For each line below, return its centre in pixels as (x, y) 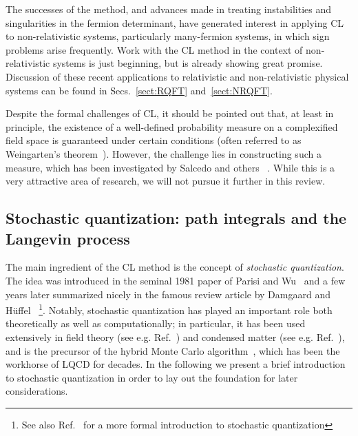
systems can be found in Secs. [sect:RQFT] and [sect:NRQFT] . (139, 90)
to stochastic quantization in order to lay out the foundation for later (152, 377)
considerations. (37, 391)
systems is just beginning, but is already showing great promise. (188, 63)
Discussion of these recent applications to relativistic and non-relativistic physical (177, 76)
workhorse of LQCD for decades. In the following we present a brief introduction (176, 364)
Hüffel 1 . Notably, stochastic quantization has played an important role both (169, 309)
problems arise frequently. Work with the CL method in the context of (154, 49)
